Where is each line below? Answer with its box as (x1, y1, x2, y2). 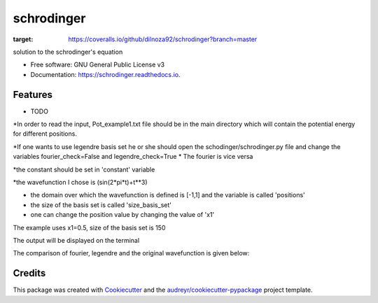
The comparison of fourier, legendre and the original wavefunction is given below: (13, 249, 250, 258)
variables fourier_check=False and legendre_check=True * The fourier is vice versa (13, 153, 253, 161)
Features (13, 88, 52, 101)
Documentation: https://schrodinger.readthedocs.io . (30, 70, 181, 78)
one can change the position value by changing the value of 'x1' (30, 211, 215, 219)
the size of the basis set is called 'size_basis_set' (30, 200, 171, 209)
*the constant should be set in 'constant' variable (13, 165, 155, 174)
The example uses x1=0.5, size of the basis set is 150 (13, 223, 166, 232)
